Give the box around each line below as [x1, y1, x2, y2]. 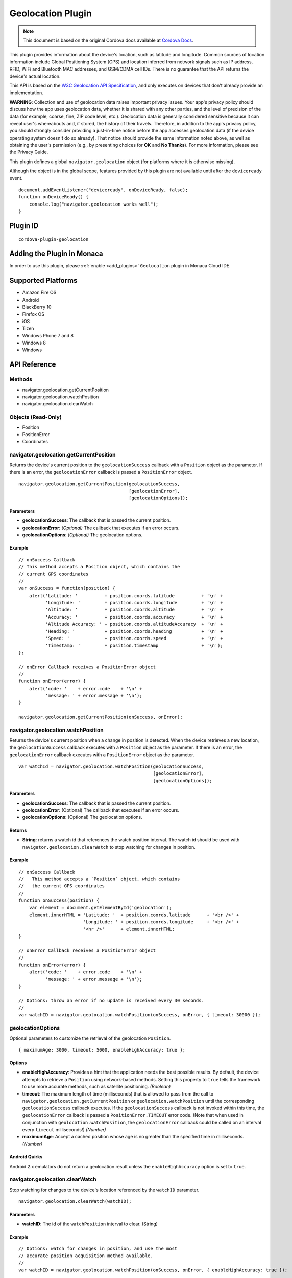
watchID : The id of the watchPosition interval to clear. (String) [22, 1221, 158, 1227]
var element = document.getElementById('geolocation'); [29, 905, 172, 910]
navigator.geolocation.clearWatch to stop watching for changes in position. [22, 844, 196, 850]
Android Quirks [9, 1154, 43, 1160]
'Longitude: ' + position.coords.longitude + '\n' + [45, 600, 223, 605]
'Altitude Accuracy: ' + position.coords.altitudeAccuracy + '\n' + [45, 621, 223, 627]
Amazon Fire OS [22, 289, 57, 296]
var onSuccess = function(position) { [18, 585, 116, 591]
